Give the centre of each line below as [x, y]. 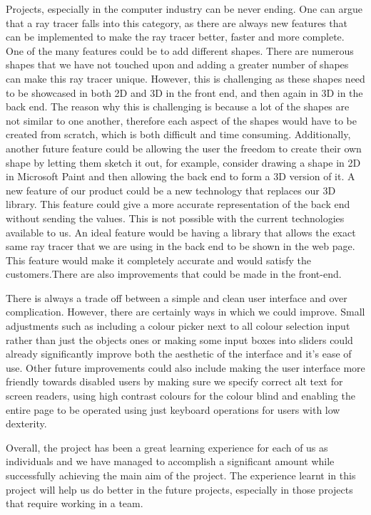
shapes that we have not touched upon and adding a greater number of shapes [177, 64]
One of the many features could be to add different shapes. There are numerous [180, 50]
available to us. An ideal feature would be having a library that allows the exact [181, 232]
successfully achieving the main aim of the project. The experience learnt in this [181, 475]
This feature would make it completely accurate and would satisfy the [159, 260]
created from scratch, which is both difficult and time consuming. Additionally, [178, 134]
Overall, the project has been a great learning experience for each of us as [167, 447]
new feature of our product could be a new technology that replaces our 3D [171, 190]
